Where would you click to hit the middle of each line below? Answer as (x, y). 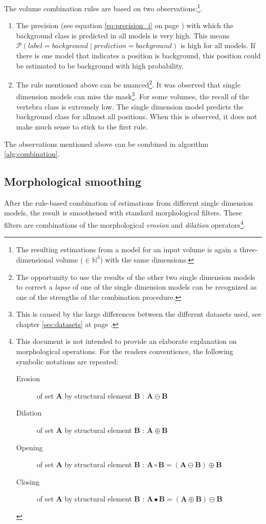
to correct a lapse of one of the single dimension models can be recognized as (136, 287)
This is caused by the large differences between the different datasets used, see (139, 314)
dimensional (35, 259)
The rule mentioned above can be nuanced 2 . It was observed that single (128, 84)
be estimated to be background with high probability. (100, 65)
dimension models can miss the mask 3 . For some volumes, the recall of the (132, 96)
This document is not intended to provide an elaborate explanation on (126, 341)
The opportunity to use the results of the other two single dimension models (136, 277)
